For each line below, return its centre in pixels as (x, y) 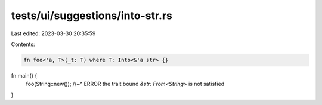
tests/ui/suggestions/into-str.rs (92, 16)
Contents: (23, 44)
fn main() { (24, 75)
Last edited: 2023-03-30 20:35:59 (53, 33)
